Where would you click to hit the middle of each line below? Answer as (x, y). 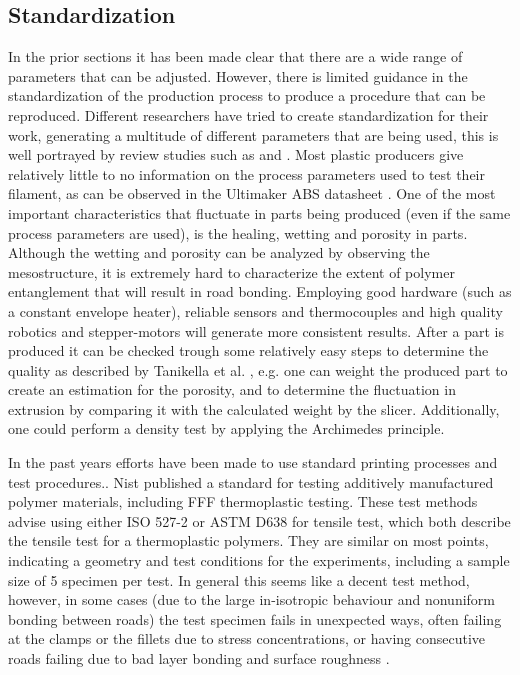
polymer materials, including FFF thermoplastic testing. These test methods (243, 501)
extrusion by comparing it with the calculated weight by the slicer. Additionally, (254, 408)
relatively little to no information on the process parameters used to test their (246, 173)
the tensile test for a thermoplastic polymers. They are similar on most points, (248, 540)
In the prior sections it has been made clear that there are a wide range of (235, 56)
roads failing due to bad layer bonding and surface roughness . (199, 658)
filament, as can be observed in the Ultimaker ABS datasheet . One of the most (252, 193)
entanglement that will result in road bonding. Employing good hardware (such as (260, 291)
